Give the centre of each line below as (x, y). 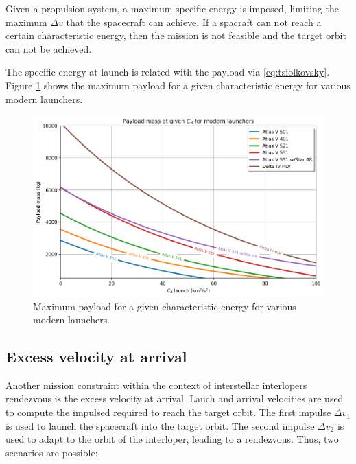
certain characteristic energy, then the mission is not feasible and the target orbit (176, 35)
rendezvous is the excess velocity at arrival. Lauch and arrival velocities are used (175, 398)
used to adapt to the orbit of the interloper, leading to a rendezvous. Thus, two (172, 439)
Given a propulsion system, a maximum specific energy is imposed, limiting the (172, 8)
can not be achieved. (49, 48)
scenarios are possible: (52, 452)
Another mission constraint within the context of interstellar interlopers (156, 385)
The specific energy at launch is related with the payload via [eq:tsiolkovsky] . (168, 72)
